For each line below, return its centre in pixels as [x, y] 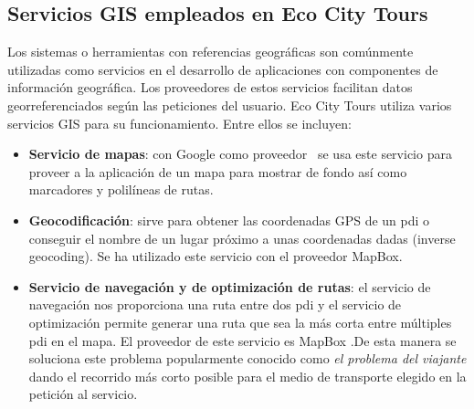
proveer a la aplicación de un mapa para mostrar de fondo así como [218, 171]
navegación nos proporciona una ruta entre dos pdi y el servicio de [215, 304]
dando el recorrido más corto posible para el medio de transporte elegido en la [248, 376]
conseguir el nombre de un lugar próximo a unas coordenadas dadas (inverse [242, 238]
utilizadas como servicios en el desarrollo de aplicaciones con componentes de [223, 69]
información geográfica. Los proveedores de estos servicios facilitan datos [210, 87]
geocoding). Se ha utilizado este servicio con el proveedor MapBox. [216, 256]
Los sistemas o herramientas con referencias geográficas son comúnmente [211, 52]
